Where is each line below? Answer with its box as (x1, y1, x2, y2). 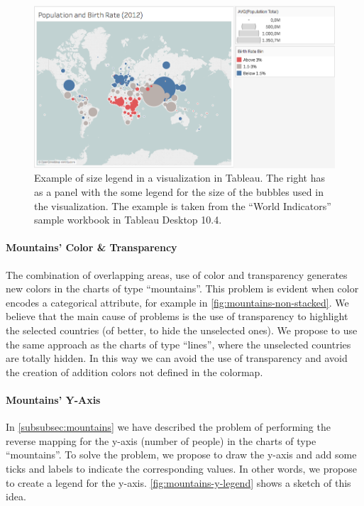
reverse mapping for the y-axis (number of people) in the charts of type (6, 433, 316, 448)
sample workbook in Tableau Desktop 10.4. (34, 212, 222, 227)
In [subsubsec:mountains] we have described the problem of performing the (6, 419, 331, 434)
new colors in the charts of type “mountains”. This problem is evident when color (6, 281, 359, 296)
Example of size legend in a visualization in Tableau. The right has (34, 170, 325, 185)
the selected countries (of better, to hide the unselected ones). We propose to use (6, 322, 358, 337)
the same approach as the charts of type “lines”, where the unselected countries (6, 336, 351, 351)
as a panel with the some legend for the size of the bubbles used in (34, 185, 324, 199)
